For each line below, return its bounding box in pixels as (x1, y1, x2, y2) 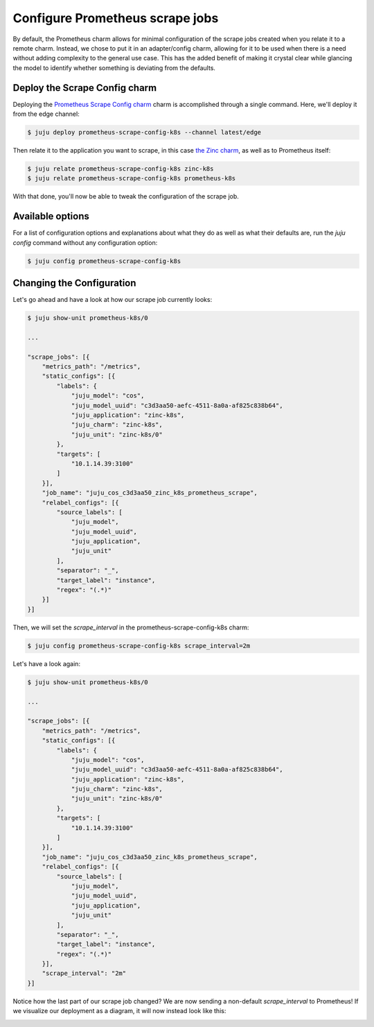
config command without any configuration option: (12, 238, 158, 246)
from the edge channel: (12, 110, 80, 118)
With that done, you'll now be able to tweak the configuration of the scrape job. (12, 192, 239, 201)
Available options (12, 210, 90, 222)
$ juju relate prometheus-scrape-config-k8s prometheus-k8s (27, 174, 236, 183)
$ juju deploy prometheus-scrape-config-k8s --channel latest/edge (27, 128, 262, 136)
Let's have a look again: (12, 659, 81, 668)
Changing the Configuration (12, 278, 136, 289)
